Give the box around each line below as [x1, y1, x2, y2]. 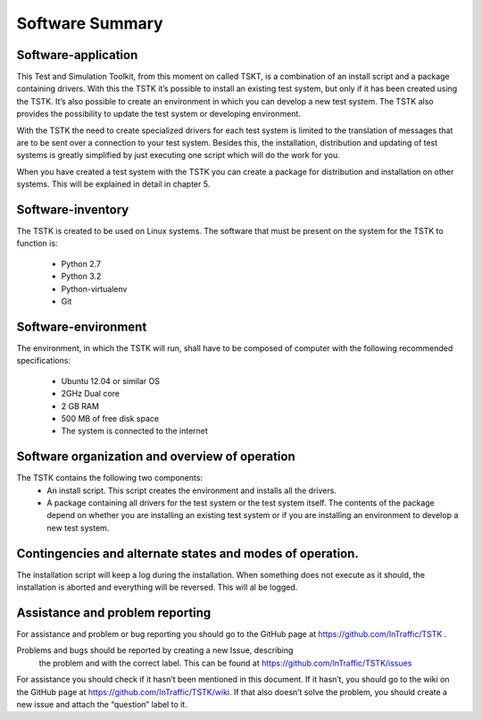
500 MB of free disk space [61, 413, 160, 423]
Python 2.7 [61, 258, 102, 269]
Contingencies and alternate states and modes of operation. [16, 546, 359, 561]
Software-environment [16, 319, 147, 334]
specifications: [16, 356, 71, 366]
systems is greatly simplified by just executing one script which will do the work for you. [16, 150, 341, 161]
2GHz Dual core [61, 389, 120, 399]
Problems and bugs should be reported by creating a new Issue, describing [16, 645, 294, 656]
